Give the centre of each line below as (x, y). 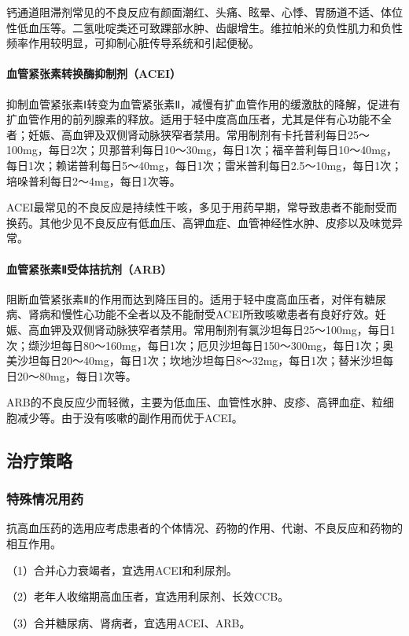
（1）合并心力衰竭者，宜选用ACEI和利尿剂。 (122, 570)
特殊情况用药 (45, 499)
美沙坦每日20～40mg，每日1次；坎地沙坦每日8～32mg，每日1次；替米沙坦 (195, 360)
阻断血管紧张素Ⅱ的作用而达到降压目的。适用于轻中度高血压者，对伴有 (185, 298)
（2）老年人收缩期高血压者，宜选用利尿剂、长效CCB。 (148, 596)
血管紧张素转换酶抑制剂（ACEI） (94, 74)
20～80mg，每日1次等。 (77, 375)
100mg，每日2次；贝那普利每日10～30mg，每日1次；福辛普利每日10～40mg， (202, 150)
